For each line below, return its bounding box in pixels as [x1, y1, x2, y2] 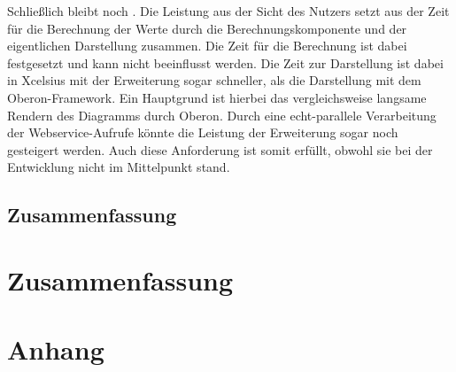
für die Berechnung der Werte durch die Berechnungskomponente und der [7, 19, 407, 37]
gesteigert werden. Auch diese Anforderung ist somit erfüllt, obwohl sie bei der [7, 140, 433, 159]
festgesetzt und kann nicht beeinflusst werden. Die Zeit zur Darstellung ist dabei [7, 53, 444, 72]
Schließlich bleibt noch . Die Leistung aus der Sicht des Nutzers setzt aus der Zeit [7, 2, 450, 19]
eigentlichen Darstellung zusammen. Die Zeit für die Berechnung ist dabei [7, 36, 407, 55]
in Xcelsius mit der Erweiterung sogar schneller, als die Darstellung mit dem [7, 71, 421, 89]
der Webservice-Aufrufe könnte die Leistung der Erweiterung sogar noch [7, 123, 398, 142]
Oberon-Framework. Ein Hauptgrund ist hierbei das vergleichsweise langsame [7, 88, 427, 106]
